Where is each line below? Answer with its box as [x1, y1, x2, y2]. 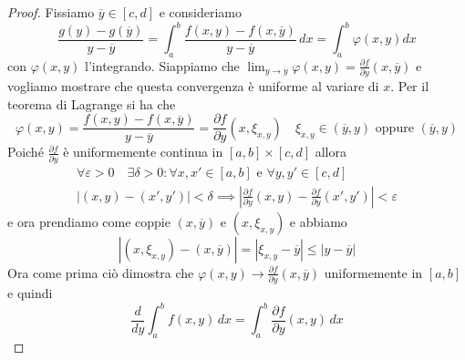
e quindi [7, 283, 53, 303]
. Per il [390, 77, 429, 96]
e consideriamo [159, 3, 243, 21]
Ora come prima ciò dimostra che [7, 262, 194, 282]
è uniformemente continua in [63, 142, 223, 161]
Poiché [7, 142, 44, 161]
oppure [375, 121, 414, 135]
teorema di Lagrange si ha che [7, 94, 176, 113]
